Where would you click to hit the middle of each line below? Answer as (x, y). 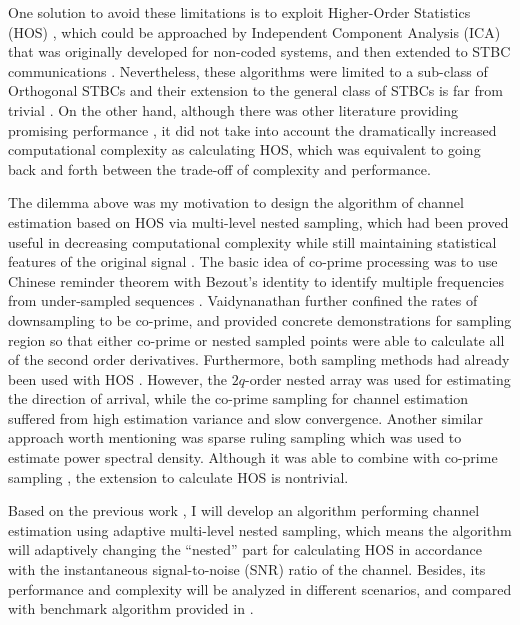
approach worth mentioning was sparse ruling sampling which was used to (235, 437)
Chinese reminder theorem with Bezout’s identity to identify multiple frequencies (256, 280)
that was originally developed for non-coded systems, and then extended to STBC (259, 51)
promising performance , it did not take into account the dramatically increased (252, 129)
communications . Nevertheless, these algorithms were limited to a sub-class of (248, 70)
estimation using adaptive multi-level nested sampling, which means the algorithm (260, 529)
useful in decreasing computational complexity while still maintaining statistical (252, 241)
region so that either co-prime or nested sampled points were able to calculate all (256, 339)
